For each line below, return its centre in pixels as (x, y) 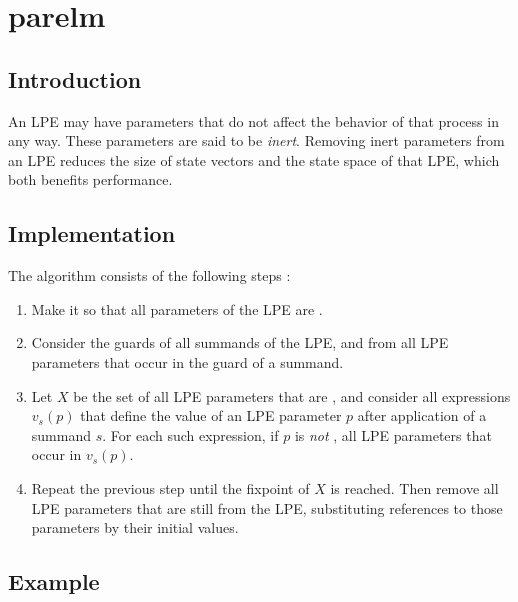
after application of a (422, 415)
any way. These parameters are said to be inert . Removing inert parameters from (256, 140)
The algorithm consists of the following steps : (149, 275)
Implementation (92, 233)
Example (54, 581)
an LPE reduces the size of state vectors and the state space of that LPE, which (254, 159)
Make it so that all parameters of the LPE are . (177, 308)
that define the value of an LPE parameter (211, 415)
